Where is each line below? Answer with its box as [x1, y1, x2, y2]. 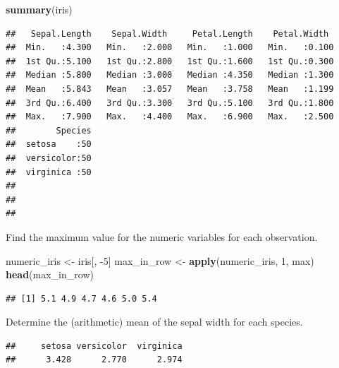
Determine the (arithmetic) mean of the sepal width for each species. [6, 314, 303, 329]
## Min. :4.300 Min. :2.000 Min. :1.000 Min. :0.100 [6, 42, 334, 53]
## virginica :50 [6, 167, 92, 177]
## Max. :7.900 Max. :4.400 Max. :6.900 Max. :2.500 [6, 112, 334, 122]
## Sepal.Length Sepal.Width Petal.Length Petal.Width [6, 28, 329, 39]
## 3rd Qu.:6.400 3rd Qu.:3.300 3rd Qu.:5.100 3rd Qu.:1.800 [6, 97, 334, 108]
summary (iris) [6, 2, 73, 16]
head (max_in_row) [6, 267, 94, 282]
